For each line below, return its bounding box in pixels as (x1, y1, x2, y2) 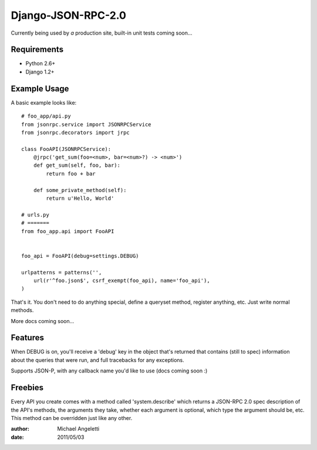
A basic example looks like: (11, 99, 77, 106)
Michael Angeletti (57, 425, 100, 432)
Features (11, 333, 44, 343)
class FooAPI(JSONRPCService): (21, 146, 112, 152)
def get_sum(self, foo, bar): (33, 162, 120, 169)
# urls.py (21, 211, 49, 218)
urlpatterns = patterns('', (21, 269, 102, 276)
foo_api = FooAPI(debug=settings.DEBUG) (21, 253, 139, 259)
